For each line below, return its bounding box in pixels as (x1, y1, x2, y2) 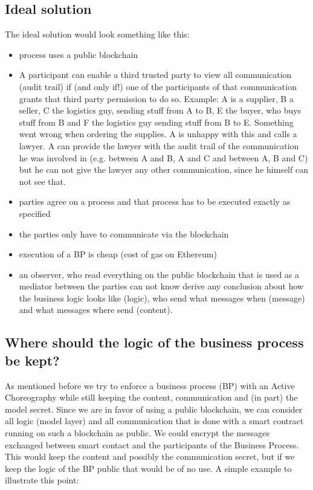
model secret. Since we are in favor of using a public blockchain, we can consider (5, 402, 303, 415)
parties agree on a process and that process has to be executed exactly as (19, 195, 291, 208)
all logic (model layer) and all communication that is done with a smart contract (5, 414, 304, 427)
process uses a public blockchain (19, 48, 138, 60)
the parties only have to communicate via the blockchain (19, 227, 229, 240)
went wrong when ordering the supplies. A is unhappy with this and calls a (19, 127, 297, 140)
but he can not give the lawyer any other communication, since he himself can (19, 163, 308, 176)
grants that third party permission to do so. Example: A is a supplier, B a (19, 92, 294, 105)
